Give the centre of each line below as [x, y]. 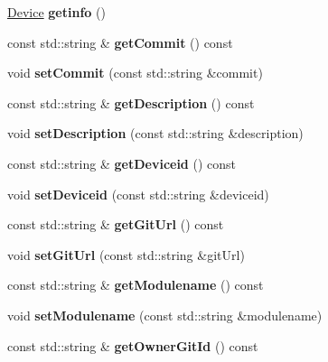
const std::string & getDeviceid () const [122, 163]
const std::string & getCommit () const [120, 42]
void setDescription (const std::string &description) [155, 133]
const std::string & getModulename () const [136, 285]
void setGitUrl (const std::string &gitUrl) [126, 254]
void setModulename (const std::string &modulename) [165, 315]
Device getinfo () [56, 12]
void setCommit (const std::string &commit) [135, 73]
